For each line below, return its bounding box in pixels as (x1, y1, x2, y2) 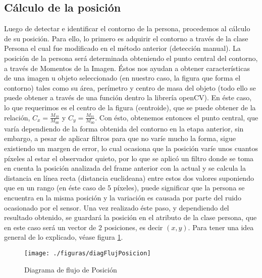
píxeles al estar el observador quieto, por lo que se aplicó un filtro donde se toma (4, 153, 254, 163)
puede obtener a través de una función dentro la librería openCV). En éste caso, (4, 92, 252, 103)
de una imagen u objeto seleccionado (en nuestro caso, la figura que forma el (4, 73, 241, 83)
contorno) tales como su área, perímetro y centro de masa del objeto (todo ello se (4, 82, 256, 93)
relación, (4, 112, 30, 122)
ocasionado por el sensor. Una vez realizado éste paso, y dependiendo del (4, 202, 229, 213)
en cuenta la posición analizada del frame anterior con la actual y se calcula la (4, 163, 246, 173)
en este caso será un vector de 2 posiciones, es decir (4, 222, 163, 232)
